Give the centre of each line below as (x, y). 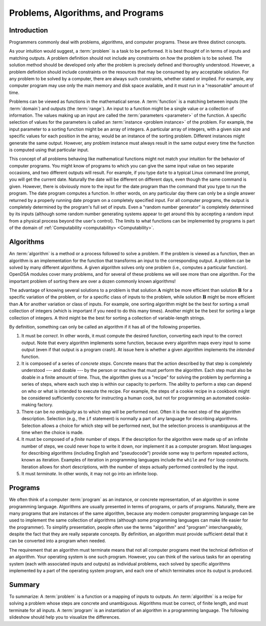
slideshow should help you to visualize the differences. (65, 617)
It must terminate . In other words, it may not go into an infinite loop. (90, 474)
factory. (45, 405)
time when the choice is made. (52, 432)
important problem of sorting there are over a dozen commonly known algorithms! (92, 281)
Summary (24, 584)
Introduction (29, 30)
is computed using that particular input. (49, 150)
